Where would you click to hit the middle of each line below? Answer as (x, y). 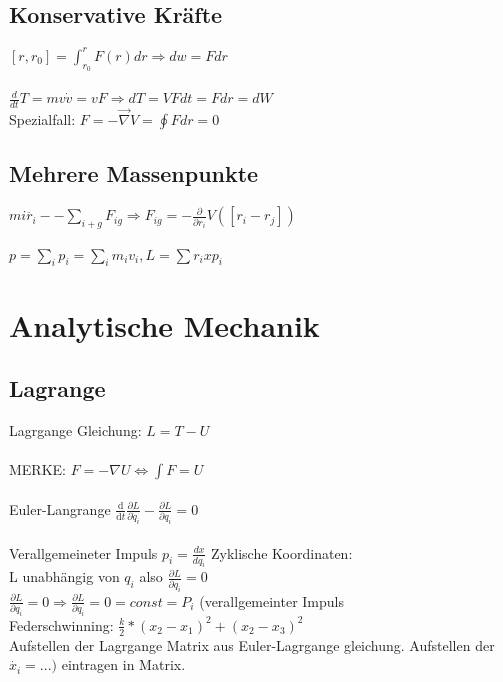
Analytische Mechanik (164, 324)
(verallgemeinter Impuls (272, 600)
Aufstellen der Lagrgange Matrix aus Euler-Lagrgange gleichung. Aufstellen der (252, 644)
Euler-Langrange (60, 508)
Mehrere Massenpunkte (134, 173)
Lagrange (57, 388)
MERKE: (37, 469)
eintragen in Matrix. (123, 664)
